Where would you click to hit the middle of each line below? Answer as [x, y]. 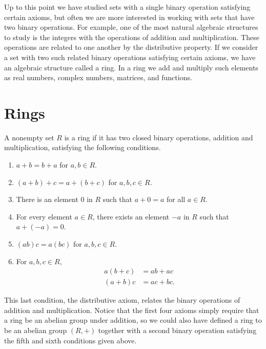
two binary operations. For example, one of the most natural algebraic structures [131, 27]
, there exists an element [131, 216]
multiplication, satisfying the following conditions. [83, 147]
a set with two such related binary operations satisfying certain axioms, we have [130, 57]
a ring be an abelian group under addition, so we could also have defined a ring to [133, 320]
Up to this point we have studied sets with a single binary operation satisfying [127, 7]
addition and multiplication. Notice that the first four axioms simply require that [132, 310]
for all [176, 199]
